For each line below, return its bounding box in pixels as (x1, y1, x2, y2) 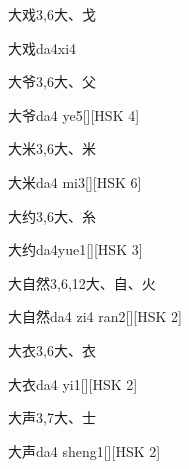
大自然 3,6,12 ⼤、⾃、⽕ (8, 272, 156, 293)
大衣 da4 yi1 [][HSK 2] (8, 373, 138, 394)
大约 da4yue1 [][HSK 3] (8, 239, 143, 260)
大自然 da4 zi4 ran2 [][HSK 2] (8, 306, 182, 327)
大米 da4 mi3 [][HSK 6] (8, 171, 142, 192)
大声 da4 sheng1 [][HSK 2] (8, 440, 161, 461)
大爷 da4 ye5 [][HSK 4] (8, 104, 140, 125)
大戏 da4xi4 (8, 37, 77, 58)
